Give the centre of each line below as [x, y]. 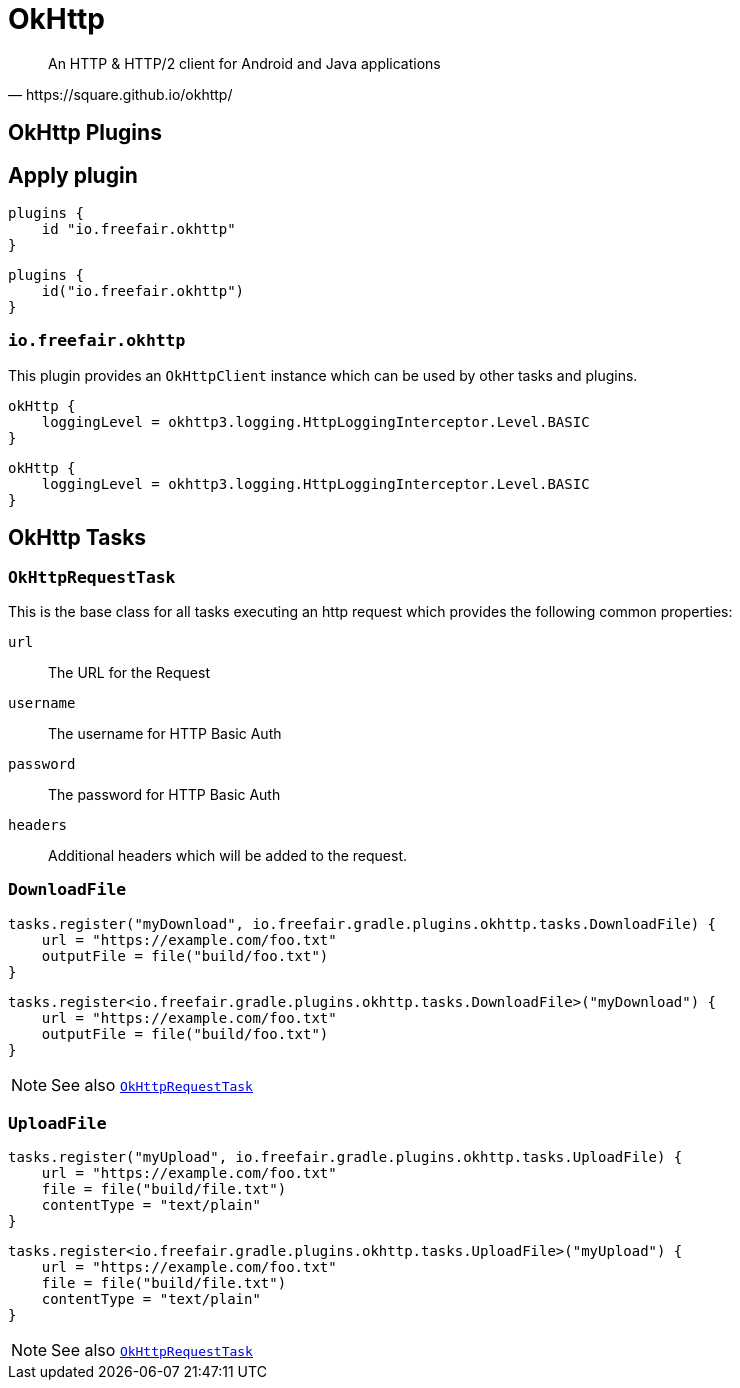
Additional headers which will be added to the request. [227, 855]
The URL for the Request [129, 672]
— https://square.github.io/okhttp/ [120, 94]
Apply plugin [73, 175]
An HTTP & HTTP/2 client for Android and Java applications [244, 63]
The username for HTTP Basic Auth [165, 733]
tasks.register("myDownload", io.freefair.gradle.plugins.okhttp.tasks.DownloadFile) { [362, 923]
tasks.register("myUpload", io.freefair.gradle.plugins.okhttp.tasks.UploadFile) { [345, 1157]
